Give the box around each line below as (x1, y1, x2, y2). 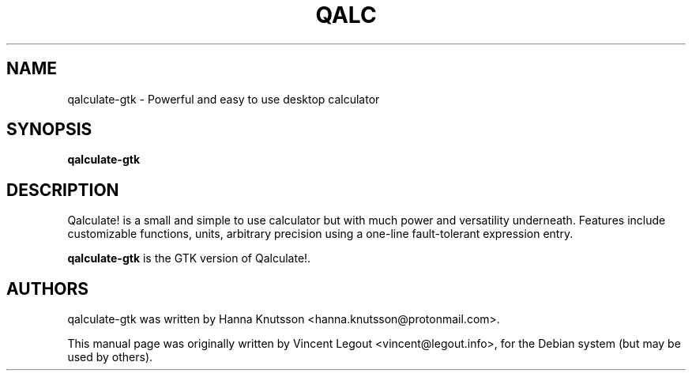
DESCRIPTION (6, 179, 119, 200)
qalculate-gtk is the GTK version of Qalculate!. (67, 251, 311, 266)
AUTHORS (6, 278, 89, 299)
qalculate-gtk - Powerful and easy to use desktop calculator (67, 92, 380, 106)
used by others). (67, 350, 153, 364)
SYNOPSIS (6, 119, 92, 140)
